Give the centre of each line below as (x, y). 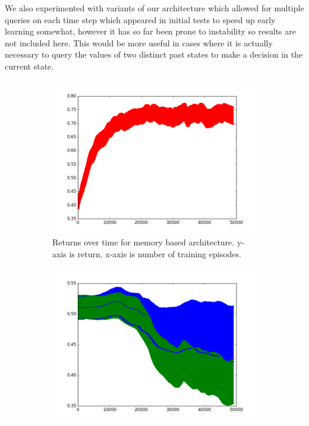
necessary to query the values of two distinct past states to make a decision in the (154, 54)
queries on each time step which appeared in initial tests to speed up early (140, 19)
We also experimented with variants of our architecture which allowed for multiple (154, 8)
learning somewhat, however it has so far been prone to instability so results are (150, 31)
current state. (29, 66)
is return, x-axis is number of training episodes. (155, 253)
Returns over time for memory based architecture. (144, 242)
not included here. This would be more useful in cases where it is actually (139, 42)
